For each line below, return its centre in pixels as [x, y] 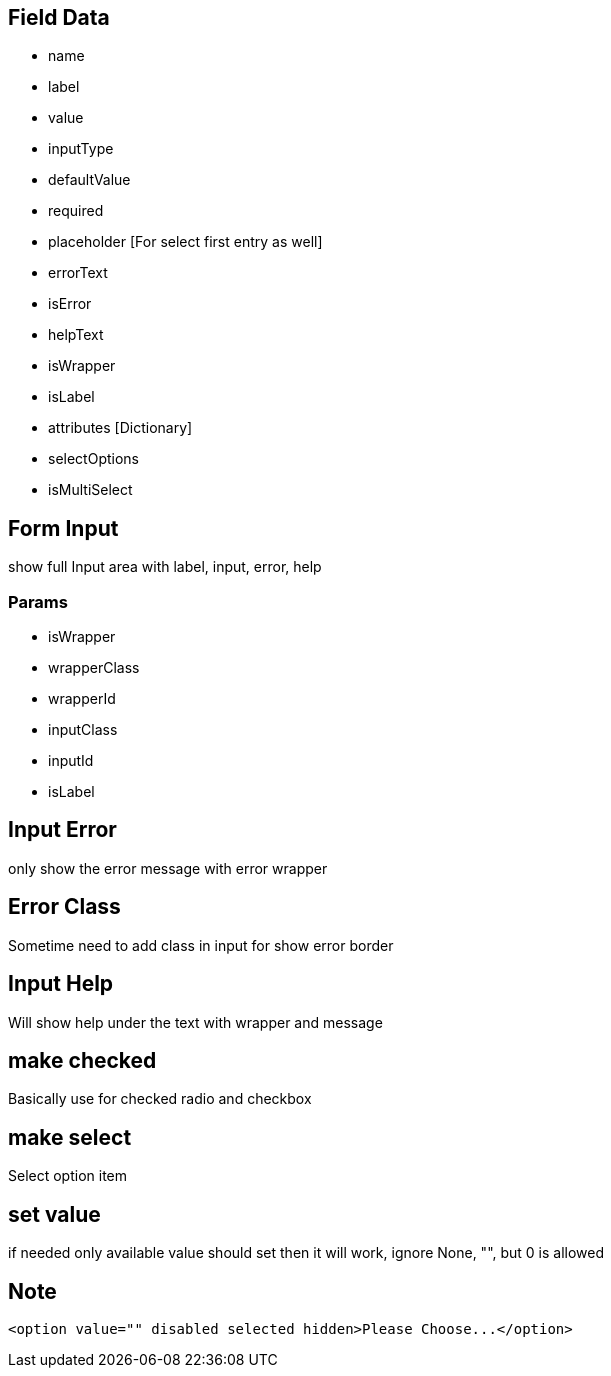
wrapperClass [94, 668]
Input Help [61, 984]
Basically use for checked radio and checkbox [160, 1099]
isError [70, 304]
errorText [78, 273]
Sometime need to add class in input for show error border [201, 945]
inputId [71, 761]
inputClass [83, 730]
